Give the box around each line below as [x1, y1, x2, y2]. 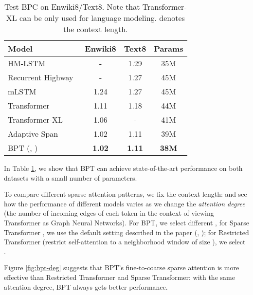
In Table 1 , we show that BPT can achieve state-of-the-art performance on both [4, 163, 243, 173]
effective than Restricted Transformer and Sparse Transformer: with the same [4, 272, 235, 282]
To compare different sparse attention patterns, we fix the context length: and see [4, 189, 247, 199]
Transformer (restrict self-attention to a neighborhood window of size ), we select [4, 237, 246, 247]
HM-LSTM [8, 57, 46, 69]
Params [154, 43, 183, 54]
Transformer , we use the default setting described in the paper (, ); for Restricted [4, 227, 249, 237]
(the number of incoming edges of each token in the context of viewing [4, 208, 214, 218]
